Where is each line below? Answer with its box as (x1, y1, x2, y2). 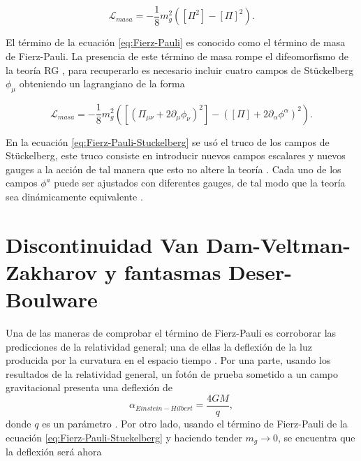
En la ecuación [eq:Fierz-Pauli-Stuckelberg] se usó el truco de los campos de (6, 134, 330, 149)
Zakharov (6, 257, 98, 286)
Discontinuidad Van (6, 230, 199, 258)
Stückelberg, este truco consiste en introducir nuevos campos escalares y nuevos (6, 148, 346, 163)
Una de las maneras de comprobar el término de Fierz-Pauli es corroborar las (6, 325, 337, 339)
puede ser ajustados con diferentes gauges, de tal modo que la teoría (54, 175, 346, 190)
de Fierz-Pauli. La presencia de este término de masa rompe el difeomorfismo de (6, 49, 349, 64)
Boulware (6, 285, 98, 314)
